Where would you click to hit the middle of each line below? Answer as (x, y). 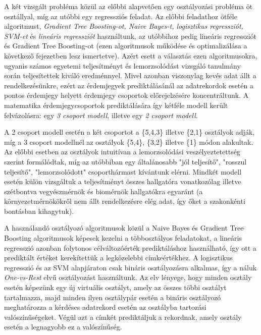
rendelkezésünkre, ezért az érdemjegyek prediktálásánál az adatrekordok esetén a (129, 85)
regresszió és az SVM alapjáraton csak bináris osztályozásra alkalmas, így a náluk (130, 267)
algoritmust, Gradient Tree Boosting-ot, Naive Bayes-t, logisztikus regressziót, (124, 26)
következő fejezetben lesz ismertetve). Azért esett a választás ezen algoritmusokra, (131, 55)
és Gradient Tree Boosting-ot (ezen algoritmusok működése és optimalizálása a (126, 46)
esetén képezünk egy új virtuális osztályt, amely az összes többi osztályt (115, 287)
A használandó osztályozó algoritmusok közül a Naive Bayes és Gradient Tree (124, 228)
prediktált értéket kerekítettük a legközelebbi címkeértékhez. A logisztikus (118, 258)
